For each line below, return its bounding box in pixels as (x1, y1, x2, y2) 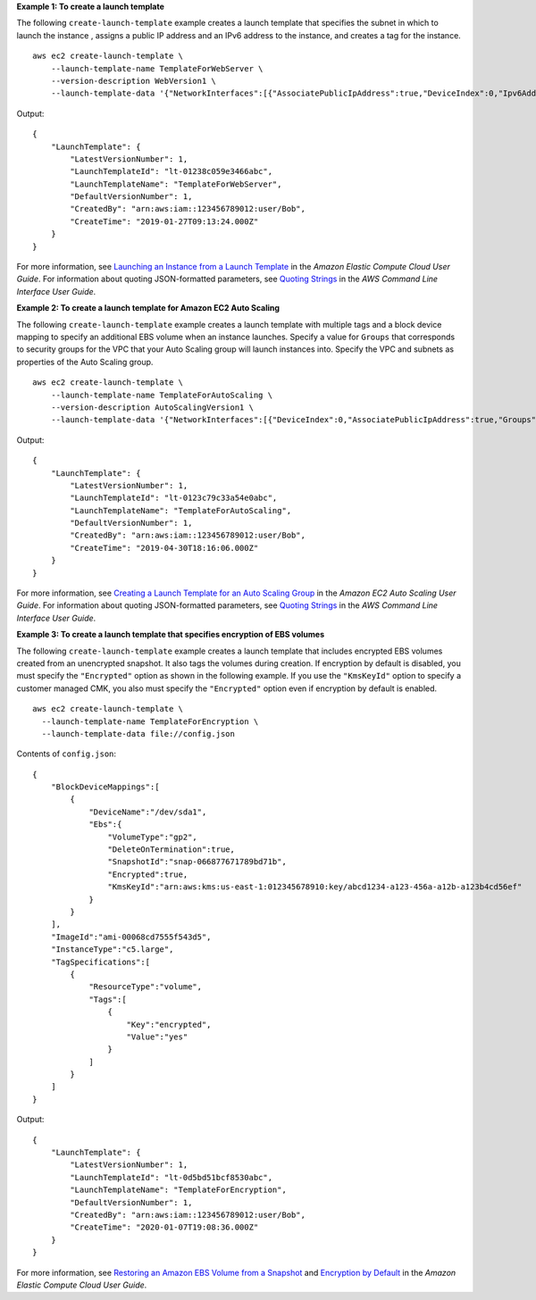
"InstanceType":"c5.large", (50, 945, 174, 954)
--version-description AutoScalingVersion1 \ (50, 402, 255, 412)
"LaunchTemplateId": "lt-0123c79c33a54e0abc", (70, 493, 278, 504)
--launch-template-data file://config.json (41, 729, 236, 738)
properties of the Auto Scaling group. (16, 356, 154, 367)
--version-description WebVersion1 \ (50, 76, 216, 86)
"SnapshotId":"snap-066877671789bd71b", (107, 857, 288, 867)
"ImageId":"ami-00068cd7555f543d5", (50, 931, 212, 942)
